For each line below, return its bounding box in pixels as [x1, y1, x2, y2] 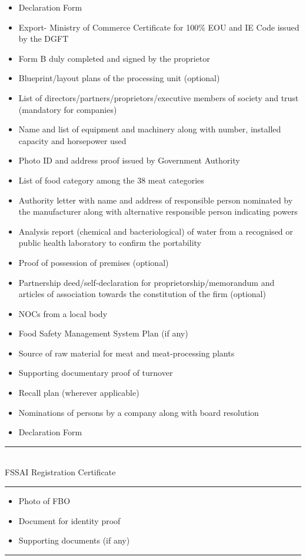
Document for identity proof [18, 514, 121, 526]
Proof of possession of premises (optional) [18, 256, 169, 268]
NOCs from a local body [18, 307, 108, 319]
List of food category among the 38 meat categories [18, 174, 204, 186]
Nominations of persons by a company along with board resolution [18, 406, 259, 418]
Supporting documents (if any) [18, 534, 130, 546]
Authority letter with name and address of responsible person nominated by [18, 194, 293, 206]
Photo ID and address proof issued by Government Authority [18, 154, 240, 166]
